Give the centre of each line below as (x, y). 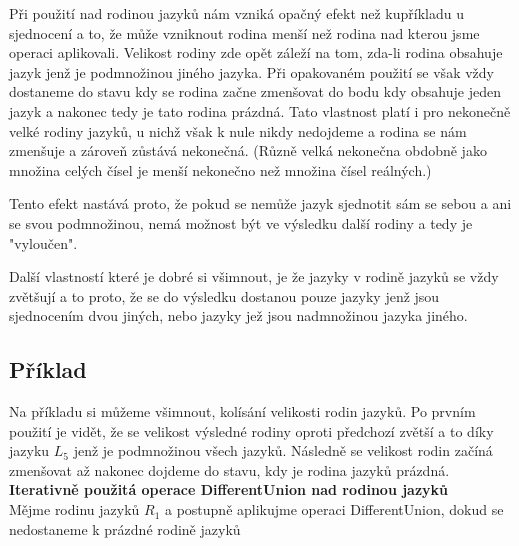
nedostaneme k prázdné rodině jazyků (125, 528)
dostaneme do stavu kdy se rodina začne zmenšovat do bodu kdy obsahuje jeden (255, 91)
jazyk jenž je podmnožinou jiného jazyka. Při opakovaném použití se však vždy (251, 71)
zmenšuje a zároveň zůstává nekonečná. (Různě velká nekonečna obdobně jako (248, 150)
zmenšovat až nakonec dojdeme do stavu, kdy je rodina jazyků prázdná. (229, 469)
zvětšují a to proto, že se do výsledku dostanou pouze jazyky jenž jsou (224, 295)
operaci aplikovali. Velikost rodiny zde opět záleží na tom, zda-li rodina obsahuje (256, 52)
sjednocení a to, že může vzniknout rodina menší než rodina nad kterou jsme (244, 32)
